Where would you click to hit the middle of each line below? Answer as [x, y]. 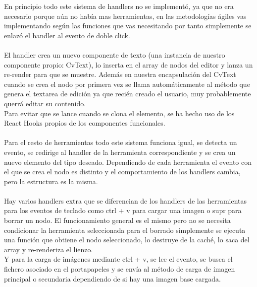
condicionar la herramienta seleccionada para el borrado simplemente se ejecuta [125, 230]
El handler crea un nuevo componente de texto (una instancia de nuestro [115, 54]
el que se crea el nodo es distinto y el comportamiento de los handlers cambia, [122, 172]
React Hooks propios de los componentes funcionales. [85, 123]
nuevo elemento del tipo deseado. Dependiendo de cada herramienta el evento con [128, 162]
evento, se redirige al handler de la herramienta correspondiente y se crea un [120, 152]
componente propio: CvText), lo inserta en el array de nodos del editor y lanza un [128, 64]
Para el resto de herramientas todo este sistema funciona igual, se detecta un [121, 142]
